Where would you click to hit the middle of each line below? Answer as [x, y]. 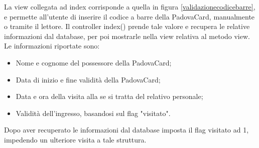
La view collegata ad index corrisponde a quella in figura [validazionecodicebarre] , [130, 6]
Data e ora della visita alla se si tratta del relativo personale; [109, 96]
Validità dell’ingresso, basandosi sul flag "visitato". [93, 113]
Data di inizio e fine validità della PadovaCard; [88, 79]
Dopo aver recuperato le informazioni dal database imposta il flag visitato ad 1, [126, 130]
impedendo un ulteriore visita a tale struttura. [75, 139]
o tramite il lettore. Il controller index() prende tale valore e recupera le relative [127, 26]
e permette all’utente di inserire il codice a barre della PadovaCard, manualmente [129, 16]
